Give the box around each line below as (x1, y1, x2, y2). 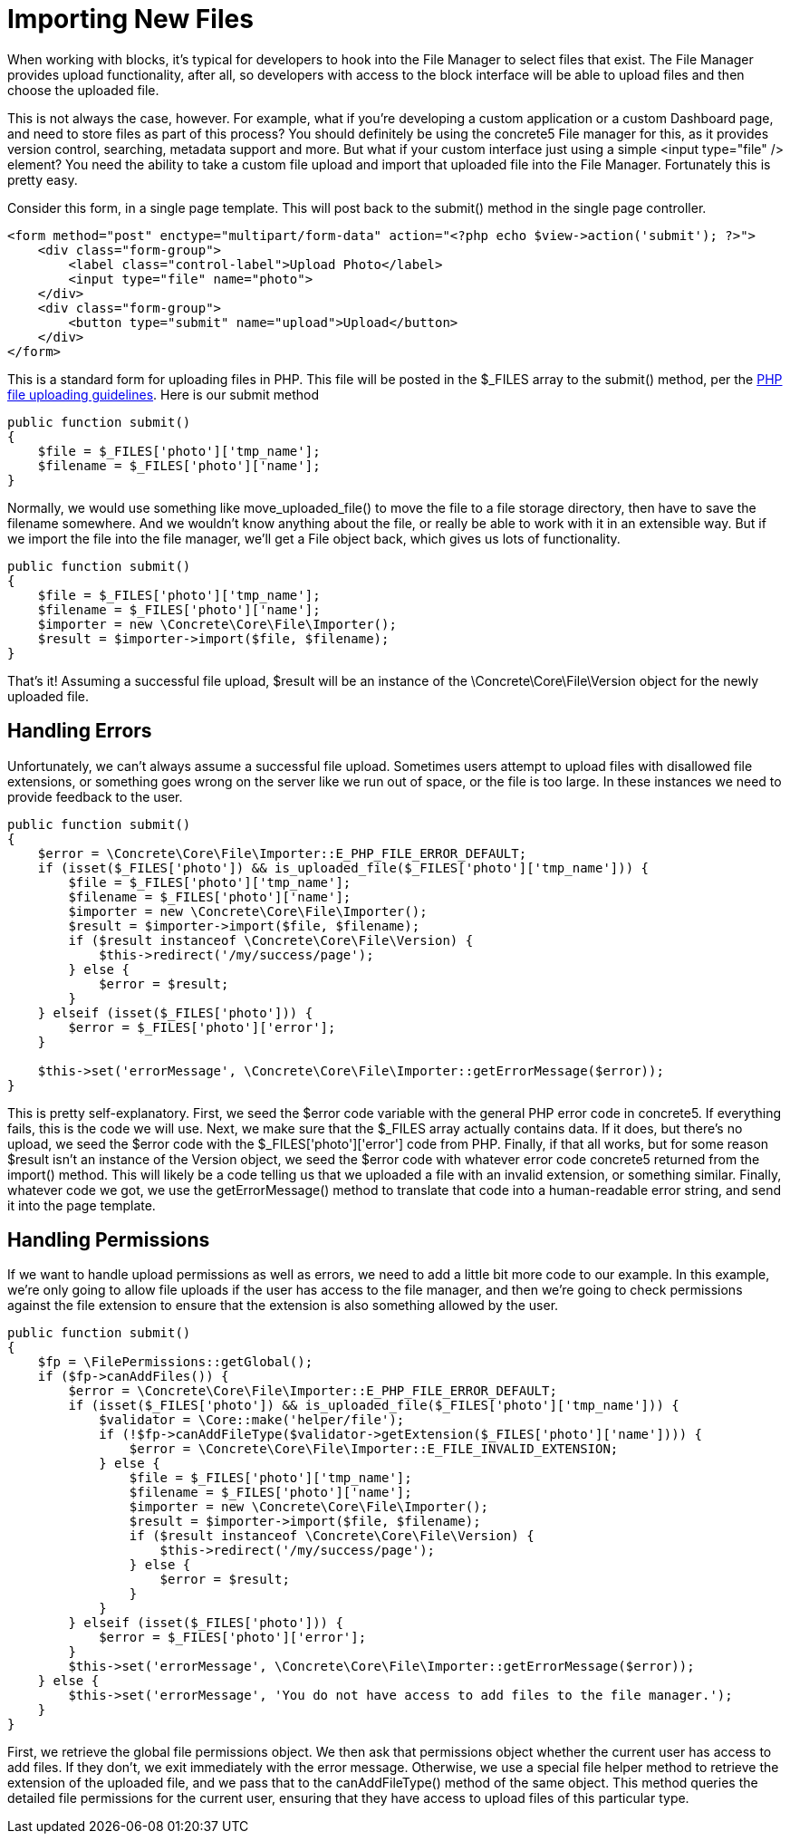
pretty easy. (7, 171, 78, 188)
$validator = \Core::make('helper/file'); (99, 1412, 405, 1428)
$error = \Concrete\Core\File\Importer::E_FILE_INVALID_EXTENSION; (129, 1441, 619, 1457)
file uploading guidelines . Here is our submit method (7, 386, 319, 402)
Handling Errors (7, 719, 152, 743)
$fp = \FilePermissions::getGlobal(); (37, 1354, 313, 1370)
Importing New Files (7, 4, 254, 34)
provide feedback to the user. (7, 788, 183, 805)
